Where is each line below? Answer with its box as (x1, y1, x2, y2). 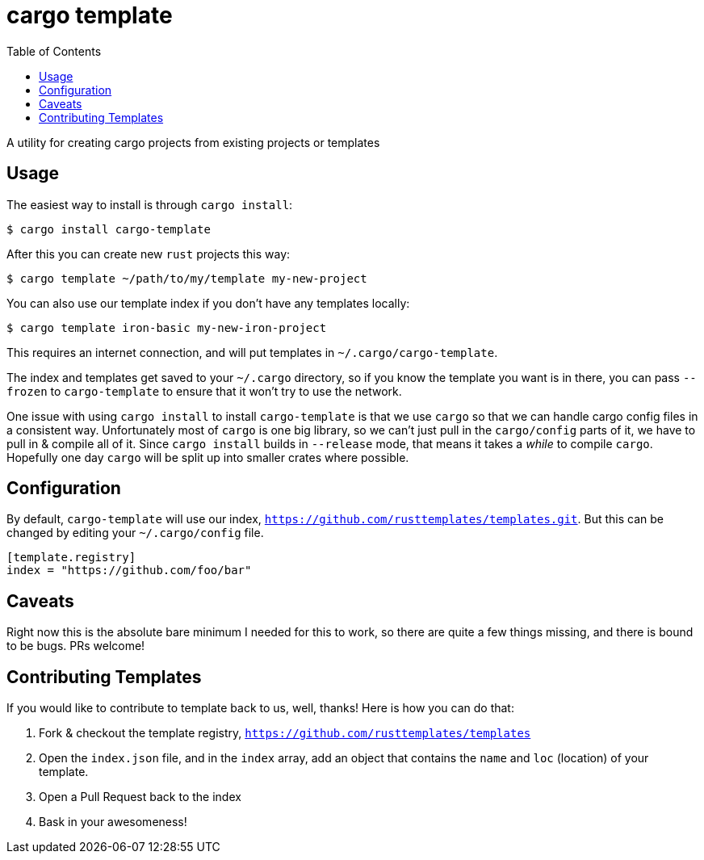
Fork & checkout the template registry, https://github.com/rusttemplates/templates (39, 726, 531, 740)
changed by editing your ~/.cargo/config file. (6, 526, 264, 540)
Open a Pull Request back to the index (39, 790, 241, 804)
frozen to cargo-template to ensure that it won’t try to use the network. (6, 384, 402, 398)
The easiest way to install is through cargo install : (6, 197, 293, 212)
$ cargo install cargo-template (6, 222, 211, 236)
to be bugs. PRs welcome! (6, 639, 145, 653)
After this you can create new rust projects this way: (6, 246, 291, 261)
